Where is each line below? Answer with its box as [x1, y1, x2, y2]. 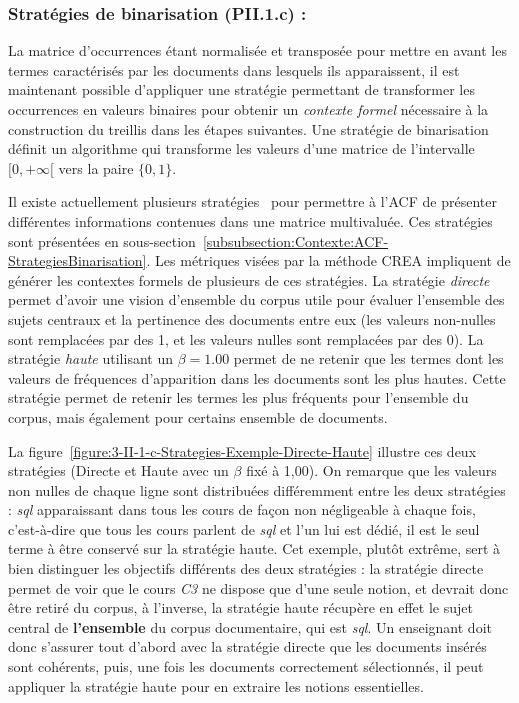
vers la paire [58, 157, 134, 178]
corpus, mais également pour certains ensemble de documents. [8, 406, 388, 427]
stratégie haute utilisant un [8, 348, 173, 369]
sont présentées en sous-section [8, 230, 196, 251]
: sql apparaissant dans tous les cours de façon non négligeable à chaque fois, [8, 499, 476, 520]
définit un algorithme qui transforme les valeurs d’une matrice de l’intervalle [8, 138, 475, 159]
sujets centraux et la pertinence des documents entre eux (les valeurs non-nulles [8, 308, 496, 329]
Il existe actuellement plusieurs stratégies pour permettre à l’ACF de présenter [8, 191, 497, 212]
